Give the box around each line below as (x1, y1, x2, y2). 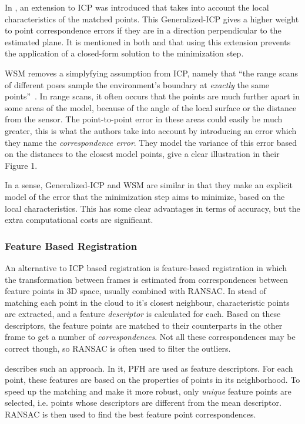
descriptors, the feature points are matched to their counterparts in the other (5, 319, 283, 331)
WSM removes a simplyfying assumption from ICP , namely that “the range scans (5, 66, 298, 79)
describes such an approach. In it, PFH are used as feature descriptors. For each (5, 362, 293, 374)
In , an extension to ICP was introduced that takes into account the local (5, 1, 269, 13)
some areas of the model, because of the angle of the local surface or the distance (5, 101, 297, 113)
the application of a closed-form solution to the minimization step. (5, 47, 244, 59)
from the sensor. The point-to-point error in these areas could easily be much (5, 113, 283, 125)
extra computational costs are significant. (5, 213, 153, 226)
